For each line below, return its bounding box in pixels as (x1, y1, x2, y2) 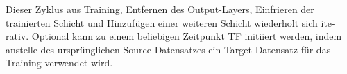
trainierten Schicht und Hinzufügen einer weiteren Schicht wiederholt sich (6, 15, 318, 29)
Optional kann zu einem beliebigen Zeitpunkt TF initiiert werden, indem (31, 29, 342, 43)
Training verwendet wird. (6, 56, 113, 70)
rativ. (6, 29, 29, 43)
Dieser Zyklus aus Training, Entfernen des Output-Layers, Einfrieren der (6, 2, 314, 16)
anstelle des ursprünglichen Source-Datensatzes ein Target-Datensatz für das (6, 42, 331, 56)
